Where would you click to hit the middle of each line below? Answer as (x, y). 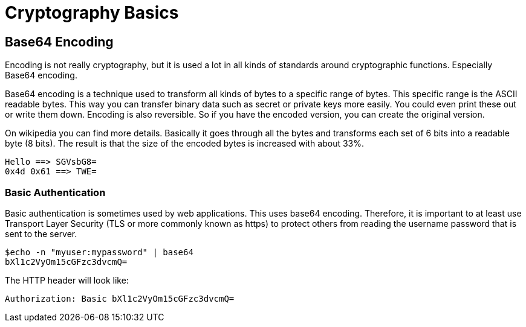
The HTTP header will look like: (67, 280)
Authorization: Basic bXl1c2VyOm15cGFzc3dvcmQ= (120, 298)
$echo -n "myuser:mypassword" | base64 (99, 252)
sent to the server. (41, 233)
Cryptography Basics (92, 13)
